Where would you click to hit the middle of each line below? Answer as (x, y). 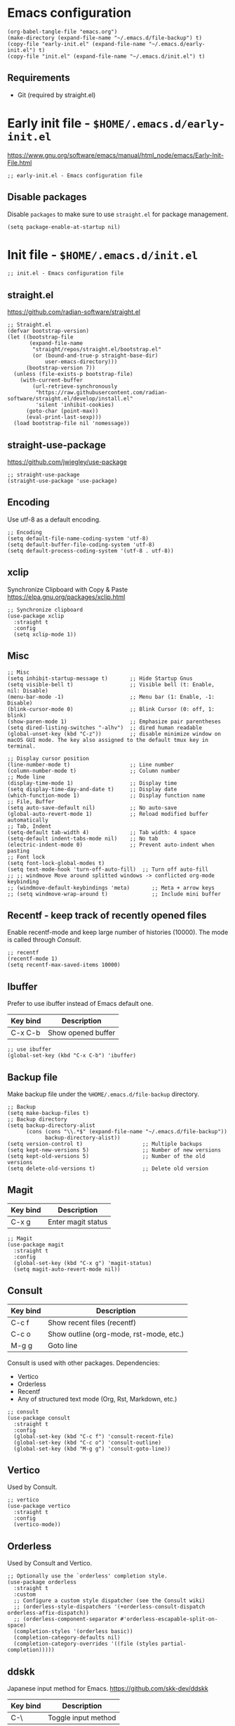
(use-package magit (36, 1245)
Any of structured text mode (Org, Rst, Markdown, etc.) (97, 1399)
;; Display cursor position (48, 758)
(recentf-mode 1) (33, 959)
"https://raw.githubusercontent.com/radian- (102, 393)
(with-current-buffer (51, 380)
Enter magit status (78, 1221)
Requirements (39, 78)
